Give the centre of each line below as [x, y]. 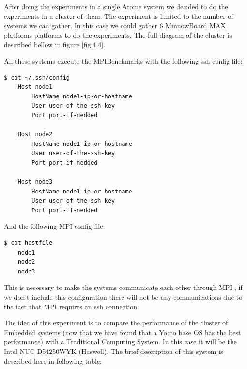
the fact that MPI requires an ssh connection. [71, 306]
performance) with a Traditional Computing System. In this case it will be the [121, 342]
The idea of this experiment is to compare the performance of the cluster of [116, 323]
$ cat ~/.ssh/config [37, 77]
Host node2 [35, 135]
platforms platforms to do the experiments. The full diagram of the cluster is [118, 35]
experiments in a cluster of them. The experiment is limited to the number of [119, 16]
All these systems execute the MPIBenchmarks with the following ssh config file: [123, 60]
